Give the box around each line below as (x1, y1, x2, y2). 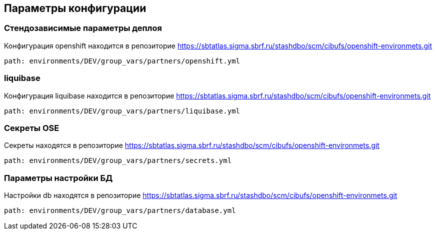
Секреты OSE (4, 122, 59, 133)
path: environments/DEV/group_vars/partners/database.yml (4, 206, 236, 215)
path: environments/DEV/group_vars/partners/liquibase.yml (4, 106, 240, 115)
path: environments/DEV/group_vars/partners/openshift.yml (4, 56, 240, 65)
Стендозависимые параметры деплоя (4, 23, 162, 33)
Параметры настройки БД (4, 172, 113, 183)
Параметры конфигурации (4, 2, 146, 14)
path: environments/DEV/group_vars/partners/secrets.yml (4, 156, 232, 165)
